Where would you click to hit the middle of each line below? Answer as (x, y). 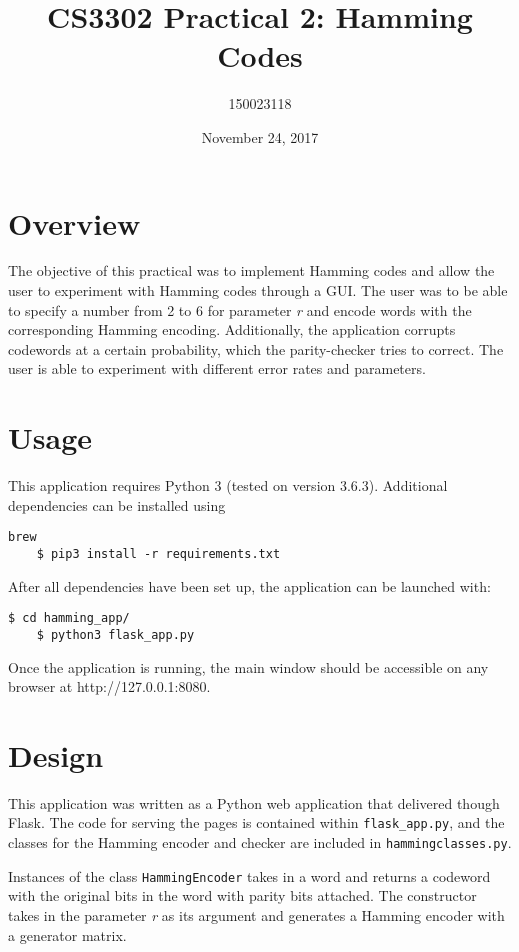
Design (56, 754)
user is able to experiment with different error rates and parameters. (217, 368)
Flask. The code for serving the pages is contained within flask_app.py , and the (256, 822)
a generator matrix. (67, 934)
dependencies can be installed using (117, 504)
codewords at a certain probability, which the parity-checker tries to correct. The (256, 348)
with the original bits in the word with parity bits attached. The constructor (242, 895)
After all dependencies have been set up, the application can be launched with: (249, 585)
